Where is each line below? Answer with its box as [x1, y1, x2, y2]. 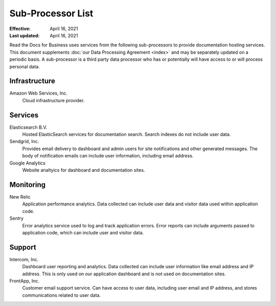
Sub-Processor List [9, 8, 94, 19]
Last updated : [9, 32, 40, 38]
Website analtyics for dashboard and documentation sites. [22, 167, 145, 173]
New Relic [9, 194, 31, 200]
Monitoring [9, 180, 46, 189]
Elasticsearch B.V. [9, 124, 48, 130]
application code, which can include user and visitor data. [22, 229, 144, 236]
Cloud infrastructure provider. [22, 97, 85, 103]
